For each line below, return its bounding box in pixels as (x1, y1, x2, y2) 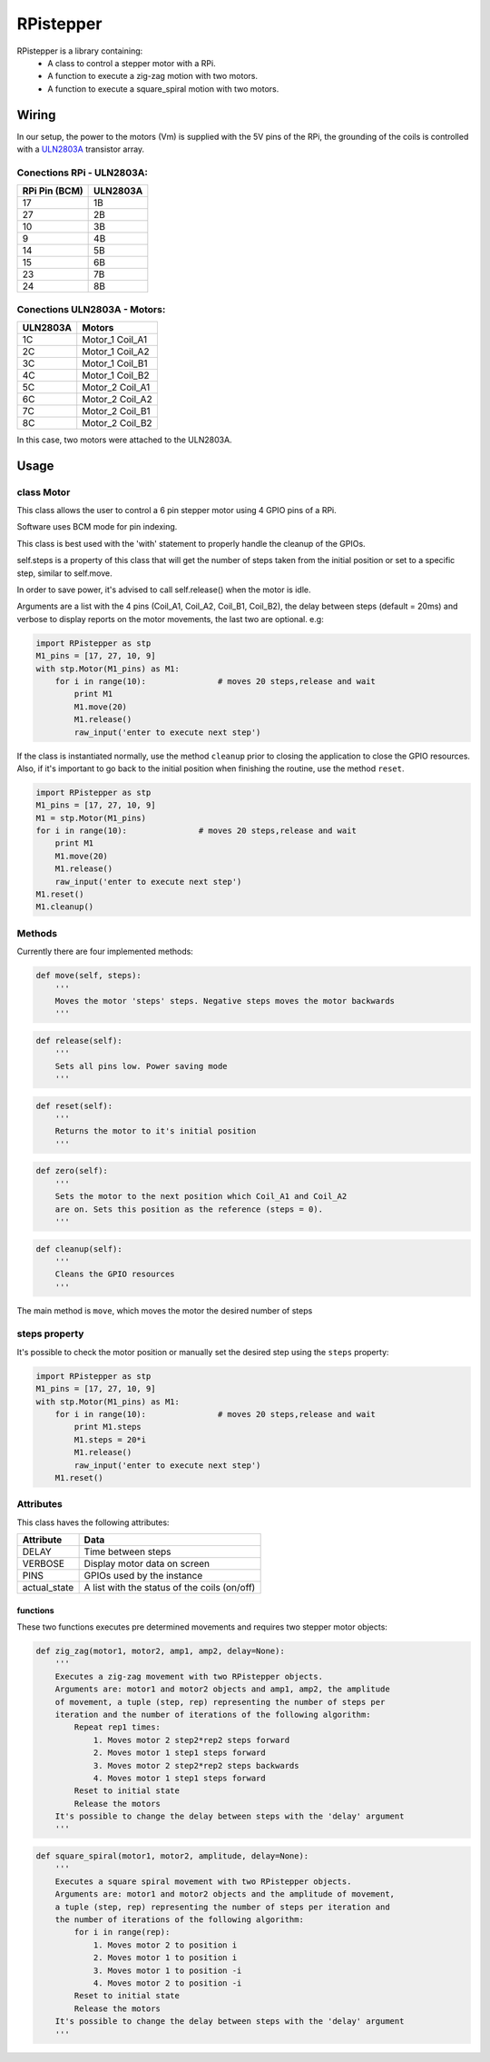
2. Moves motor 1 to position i (93, 1953, 238, 1963)
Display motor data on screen (83, 1558, 211, 1571)
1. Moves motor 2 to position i (93, 1939, 238, 1950)
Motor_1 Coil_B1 (82, 357, 148, 370)
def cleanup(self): (35, 1244, 122, 1254)
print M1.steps (73, 1422, 142, 1432)
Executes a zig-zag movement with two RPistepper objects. (54, 1671, 324, 1681)
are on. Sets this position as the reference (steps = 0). (54, 1204, 324, 1214)
